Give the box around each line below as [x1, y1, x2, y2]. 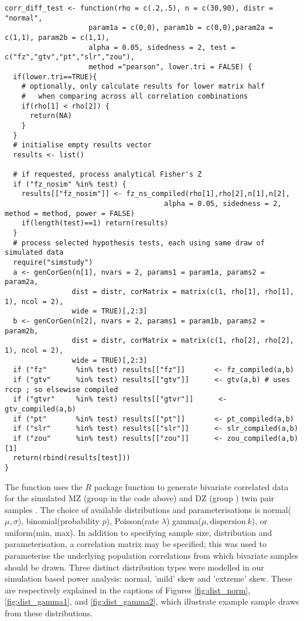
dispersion [210, 518, 246, 526]
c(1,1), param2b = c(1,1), [5, 33, 110, 42]
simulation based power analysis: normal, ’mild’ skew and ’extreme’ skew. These [5, 572, 292, 585]
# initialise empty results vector [13, 141, 152, 150]
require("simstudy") [13, 258, 93, 267]
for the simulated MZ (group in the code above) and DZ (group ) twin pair [5, 492, 275, 504]
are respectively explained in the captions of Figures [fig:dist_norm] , [5, 583, 251, 596]
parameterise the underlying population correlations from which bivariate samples [5, 549, 299, 562]
